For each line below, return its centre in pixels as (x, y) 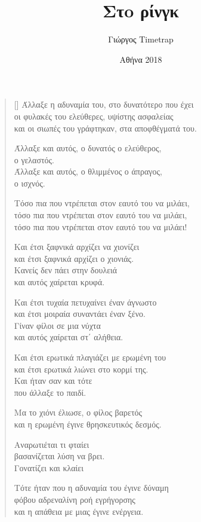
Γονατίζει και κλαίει (49, 467)
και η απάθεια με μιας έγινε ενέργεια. (79, 511)
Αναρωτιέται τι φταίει (52, 444)
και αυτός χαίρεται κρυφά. (59, 282)
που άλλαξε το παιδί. (50, 392)
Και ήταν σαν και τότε (53, 381)
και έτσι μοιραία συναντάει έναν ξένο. (80, 314)
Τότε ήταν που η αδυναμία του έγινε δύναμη (91, 488)
